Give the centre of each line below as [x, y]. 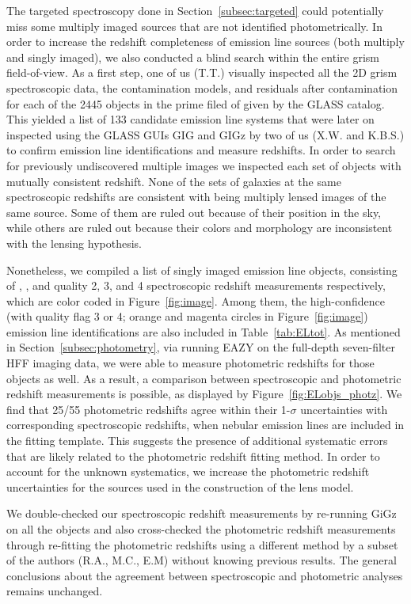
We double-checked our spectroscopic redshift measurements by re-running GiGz [202, 513]
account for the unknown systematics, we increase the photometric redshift [188, 471]
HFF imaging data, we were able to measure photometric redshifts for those [190, 363]
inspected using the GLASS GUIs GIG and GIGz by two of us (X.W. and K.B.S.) [205, 134]
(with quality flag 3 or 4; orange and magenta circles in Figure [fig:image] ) [187, 316]
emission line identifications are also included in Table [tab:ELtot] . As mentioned [204, 331]
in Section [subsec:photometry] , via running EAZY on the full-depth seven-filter [201, 347]
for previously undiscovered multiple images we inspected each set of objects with [204, 165]
